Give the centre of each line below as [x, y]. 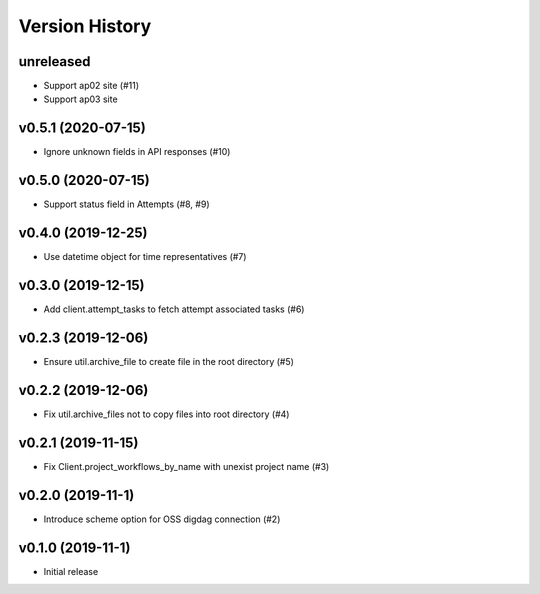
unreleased [54, 61]
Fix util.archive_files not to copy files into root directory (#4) [166, 414]
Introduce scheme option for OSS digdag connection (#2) [162, 519]
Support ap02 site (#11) [91, 86]
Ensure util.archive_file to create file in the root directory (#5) [169, 361]
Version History [85, 26]
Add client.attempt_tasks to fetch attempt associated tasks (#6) [174, 309]
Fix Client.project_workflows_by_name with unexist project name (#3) [186, 466]
